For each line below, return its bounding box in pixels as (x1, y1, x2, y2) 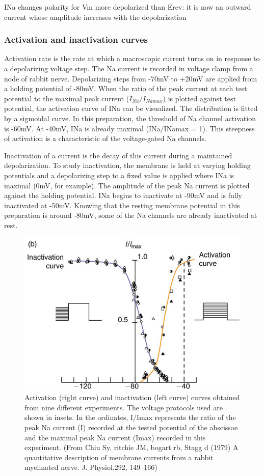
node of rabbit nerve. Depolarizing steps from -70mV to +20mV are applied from (4, 73, 257, 83)
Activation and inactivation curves (4, 33, 148, 46)
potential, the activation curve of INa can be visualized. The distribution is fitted (4, 103, 258, 114)
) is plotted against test (163, 93, 236, 103)
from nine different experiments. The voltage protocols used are (24, 402, 223, 412)
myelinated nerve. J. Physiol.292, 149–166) (24, 462, 157, 472)
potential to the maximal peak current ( (4, 93, 129, 103)
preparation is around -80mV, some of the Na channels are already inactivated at (4, 210, 257, 220)
